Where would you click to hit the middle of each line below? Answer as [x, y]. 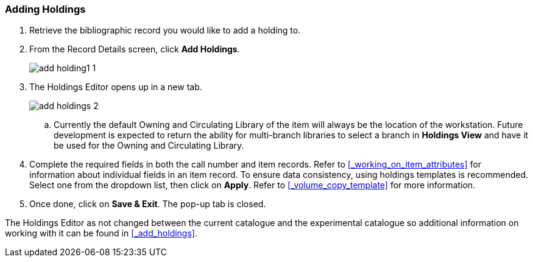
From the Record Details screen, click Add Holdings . [135, 49]
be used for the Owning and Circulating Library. [149, 146]
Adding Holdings [45, 9]
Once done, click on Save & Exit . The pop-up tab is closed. [148, 204]
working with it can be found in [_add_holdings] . [101, 233]
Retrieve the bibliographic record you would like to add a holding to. [165, 30]
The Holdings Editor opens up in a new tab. [116, 87]
